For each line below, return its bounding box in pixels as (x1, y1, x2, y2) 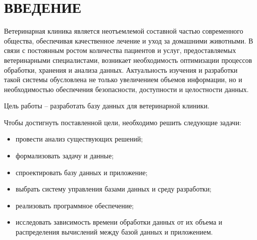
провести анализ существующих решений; (15, 134, 143, 144)
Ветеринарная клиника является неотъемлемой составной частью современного (4, 26, 244, 36)
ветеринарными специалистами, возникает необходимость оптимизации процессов (4, 54, 252, 65)
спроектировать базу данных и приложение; (15, 167, 148, 177)
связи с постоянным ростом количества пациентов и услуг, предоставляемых (4, 45, 236, 55)
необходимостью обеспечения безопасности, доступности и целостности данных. (4, 84, 249, 94)
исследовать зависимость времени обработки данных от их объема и (15, 217, 222, 227)
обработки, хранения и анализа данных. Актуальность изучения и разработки (4, 64, 238, 75)
